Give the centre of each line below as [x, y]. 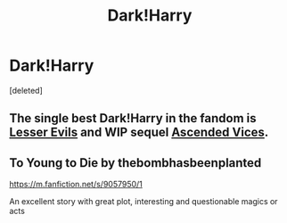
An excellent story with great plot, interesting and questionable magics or [143, 202]
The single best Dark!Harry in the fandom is [133, 118]
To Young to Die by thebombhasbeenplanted [135, 163]
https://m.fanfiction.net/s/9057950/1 [76, 185]
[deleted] [26, 90]
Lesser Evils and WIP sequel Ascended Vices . [139, 132]
